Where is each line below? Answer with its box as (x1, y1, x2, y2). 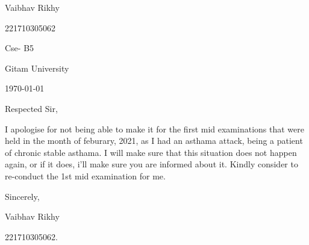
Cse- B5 (5, 42, 34, 54)
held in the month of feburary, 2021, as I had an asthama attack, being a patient (5, 134, 303, 147)
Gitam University (5, 61, 69, 74)
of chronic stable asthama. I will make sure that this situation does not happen (5, 146, 297, 158)
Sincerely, (5, 190, 40, 202)
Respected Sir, (5, 102, 58, 114)
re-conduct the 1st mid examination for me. (5, 169, 166, 182)
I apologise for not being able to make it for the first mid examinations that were (5, 122, 304, 135)
